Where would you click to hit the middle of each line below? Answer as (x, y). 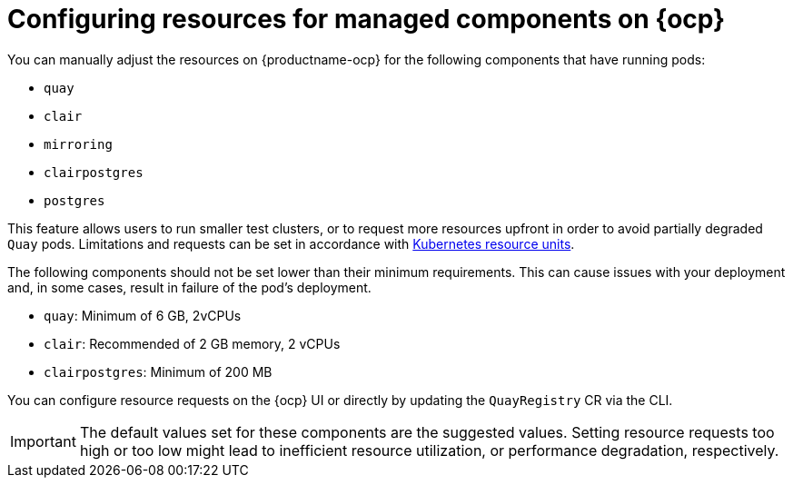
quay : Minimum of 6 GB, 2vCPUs (143, 315)
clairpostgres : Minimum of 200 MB (158, 371)
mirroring (78, 144)
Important (43, 441)
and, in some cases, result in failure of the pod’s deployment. (189, 287)
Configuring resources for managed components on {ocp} (367, 19)
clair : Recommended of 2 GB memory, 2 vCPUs (192, 343)
